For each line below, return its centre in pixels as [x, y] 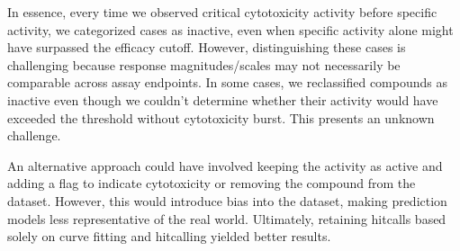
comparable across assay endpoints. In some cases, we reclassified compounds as [228, 82]
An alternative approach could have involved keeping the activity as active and [225, 165]
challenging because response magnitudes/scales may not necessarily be [204, 64]
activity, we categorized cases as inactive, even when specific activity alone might [230, 29]
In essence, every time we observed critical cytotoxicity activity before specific [222, 12]
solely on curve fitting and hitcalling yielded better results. [169, 236]
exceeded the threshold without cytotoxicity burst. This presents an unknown [221, 117]
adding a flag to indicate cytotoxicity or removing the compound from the [212, 183]
